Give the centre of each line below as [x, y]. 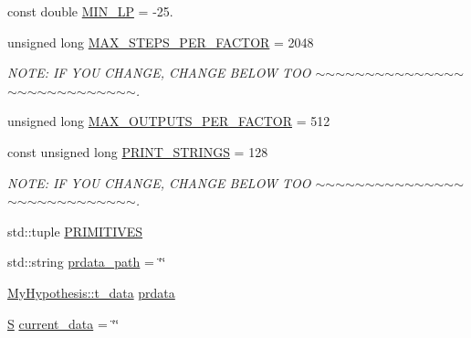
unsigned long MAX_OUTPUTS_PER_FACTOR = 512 [169, 121]
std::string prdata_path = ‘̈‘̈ [87, 262]
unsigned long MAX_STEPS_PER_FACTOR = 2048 [161, 42]
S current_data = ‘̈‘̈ [63, 323]
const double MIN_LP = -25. [90, 11]
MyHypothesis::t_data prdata [91, 292]
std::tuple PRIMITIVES [75, 231]
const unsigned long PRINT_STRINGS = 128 [138, 151]
